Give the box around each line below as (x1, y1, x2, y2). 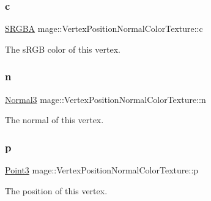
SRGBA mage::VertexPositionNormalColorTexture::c (5, 22, 203, 35)
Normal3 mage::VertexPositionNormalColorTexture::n (5, 93, 206, 105)
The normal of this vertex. (5, 113, 104, 126)
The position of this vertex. (5, 184, 108, 197)
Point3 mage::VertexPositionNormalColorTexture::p (5, 164, 199, 176)
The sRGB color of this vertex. (5, 42, 120, 55)
